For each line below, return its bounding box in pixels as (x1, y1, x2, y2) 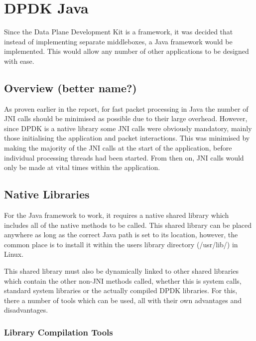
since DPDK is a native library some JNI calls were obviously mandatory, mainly (4, 123, 252, 133)
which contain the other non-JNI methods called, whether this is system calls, (4, 275, 242, 286)
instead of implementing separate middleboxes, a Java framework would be (4, 36, 233, 46)
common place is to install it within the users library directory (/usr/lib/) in (4, 239, 238, 249)
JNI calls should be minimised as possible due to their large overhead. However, (4, 113, 248, 124)
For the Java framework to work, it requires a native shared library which (4, 210, 229, 220)
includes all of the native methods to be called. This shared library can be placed (4, 219, 252, 230)
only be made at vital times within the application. (4, 162, 160, 172)
